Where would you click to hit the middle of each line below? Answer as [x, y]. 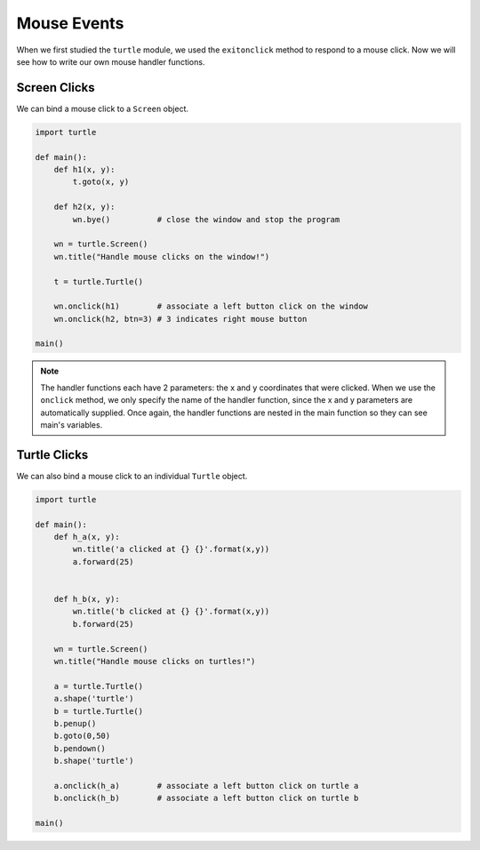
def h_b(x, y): [87, 599]
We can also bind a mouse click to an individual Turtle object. [132, 476]
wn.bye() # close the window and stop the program [206, 219]
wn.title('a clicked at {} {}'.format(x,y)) [171, 549]
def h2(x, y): [84, 207]
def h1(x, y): [84, 169]
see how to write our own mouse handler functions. [111, 61]
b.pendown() [80, 748]
